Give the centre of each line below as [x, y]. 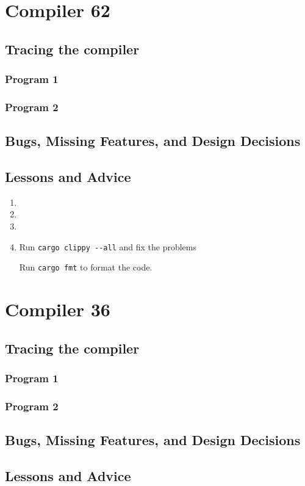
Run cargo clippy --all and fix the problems [108, 246]
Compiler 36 [58, 309]
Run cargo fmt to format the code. [86, 267]
